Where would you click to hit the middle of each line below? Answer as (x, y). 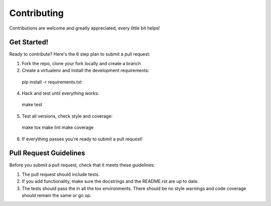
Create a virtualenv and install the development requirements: (86, 71)
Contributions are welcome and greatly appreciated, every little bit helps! (85, 28)
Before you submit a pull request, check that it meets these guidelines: (82, 165)
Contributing (36, 13)
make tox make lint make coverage (58, 127)
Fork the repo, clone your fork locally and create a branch (82, 63)
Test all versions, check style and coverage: (67, 116)
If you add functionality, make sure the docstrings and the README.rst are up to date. (110, 181)
